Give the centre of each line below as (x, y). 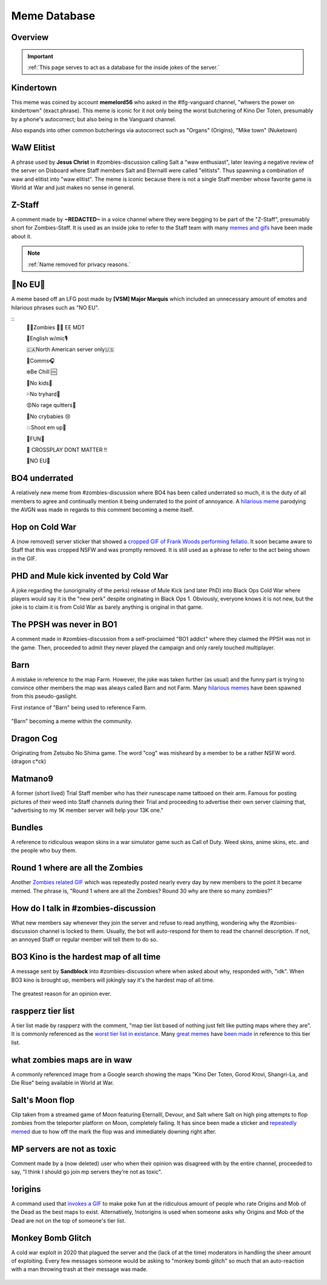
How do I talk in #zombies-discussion (84, 908)
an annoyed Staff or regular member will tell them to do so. (84, 939)
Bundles (27, 827)
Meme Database (53, 16)
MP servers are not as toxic (64, 1149)
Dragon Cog (34, 738)
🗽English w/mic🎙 (47, 338)
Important (41, 56)
